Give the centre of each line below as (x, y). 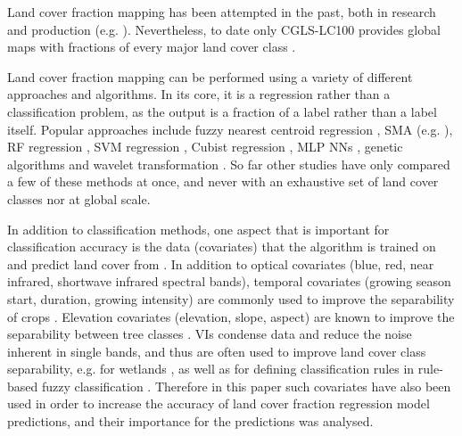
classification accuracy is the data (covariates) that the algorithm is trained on (222, 247)
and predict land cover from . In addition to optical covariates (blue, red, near (221, 263)
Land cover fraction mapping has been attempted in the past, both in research (222, 12)
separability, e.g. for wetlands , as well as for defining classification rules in (211, 369)
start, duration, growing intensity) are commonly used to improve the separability (231, 298)
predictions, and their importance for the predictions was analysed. (190, 421)
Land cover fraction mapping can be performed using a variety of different (210, 76)
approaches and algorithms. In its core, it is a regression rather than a (199, 94)
